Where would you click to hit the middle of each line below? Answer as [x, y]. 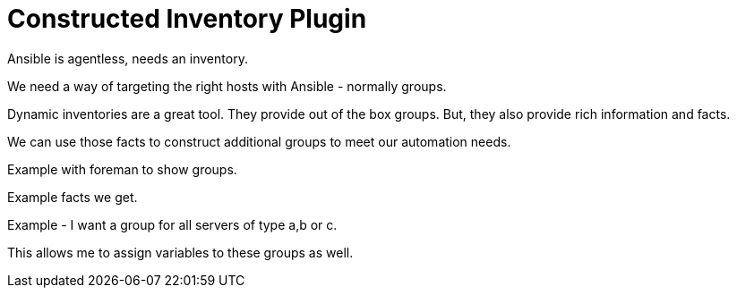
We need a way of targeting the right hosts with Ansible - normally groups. [227, 86]
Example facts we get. [73, 197]
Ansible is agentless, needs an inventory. [128, 58]
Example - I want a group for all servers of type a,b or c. [172, 224]
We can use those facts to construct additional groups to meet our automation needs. [259, 141]
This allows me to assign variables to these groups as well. [180, 252]
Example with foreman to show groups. [122, 169]
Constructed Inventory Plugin [187, 19]
